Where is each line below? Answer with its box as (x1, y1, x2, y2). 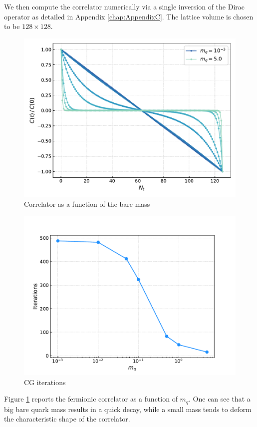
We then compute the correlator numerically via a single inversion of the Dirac (4, 1, 245, 11)
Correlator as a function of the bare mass (24, 199, 150, 209)
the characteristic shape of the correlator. (4, 414, 130, 424)
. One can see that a (189, 394, 251, 404)
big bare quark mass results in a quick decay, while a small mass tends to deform (4, 404, 252, 414)
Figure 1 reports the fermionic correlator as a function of (4, 394, 178, 404)
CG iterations (24, 377, 66, 387)
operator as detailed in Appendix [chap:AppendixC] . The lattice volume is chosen (4, 11, 254, 21)
